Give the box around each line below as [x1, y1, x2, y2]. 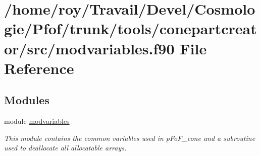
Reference [4, 57, 74, 78]
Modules [4, 92, 49, 108]
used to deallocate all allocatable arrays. [4, 142, 127, 153]
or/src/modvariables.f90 [4, 38, 175, 58]
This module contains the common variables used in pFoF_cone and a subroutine [4, 132, 255, 143]
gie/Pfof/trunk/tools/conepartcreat [4, 18, 257, 39]
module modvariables [4, 116, 70, 126]
